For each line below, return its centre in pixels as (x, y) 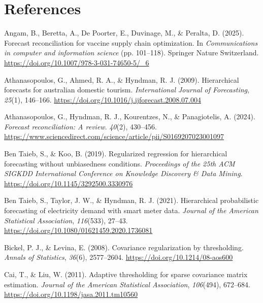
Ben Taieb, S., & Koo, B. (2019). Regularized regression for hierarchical (116, 154)
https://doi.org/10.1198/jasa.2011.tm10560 (71, 294)
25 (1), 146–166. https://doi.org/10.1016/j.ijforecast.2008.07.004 (103, 99)
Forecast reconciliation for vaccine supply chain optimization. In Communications (131, 42)
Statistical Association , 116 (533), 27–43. (66, 220)
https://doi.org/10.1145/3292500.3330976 (69, 183)
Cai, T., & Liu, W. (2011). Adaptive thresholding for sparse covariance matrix (126, 274)
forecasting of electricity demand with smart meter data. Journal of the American (131, 210)
